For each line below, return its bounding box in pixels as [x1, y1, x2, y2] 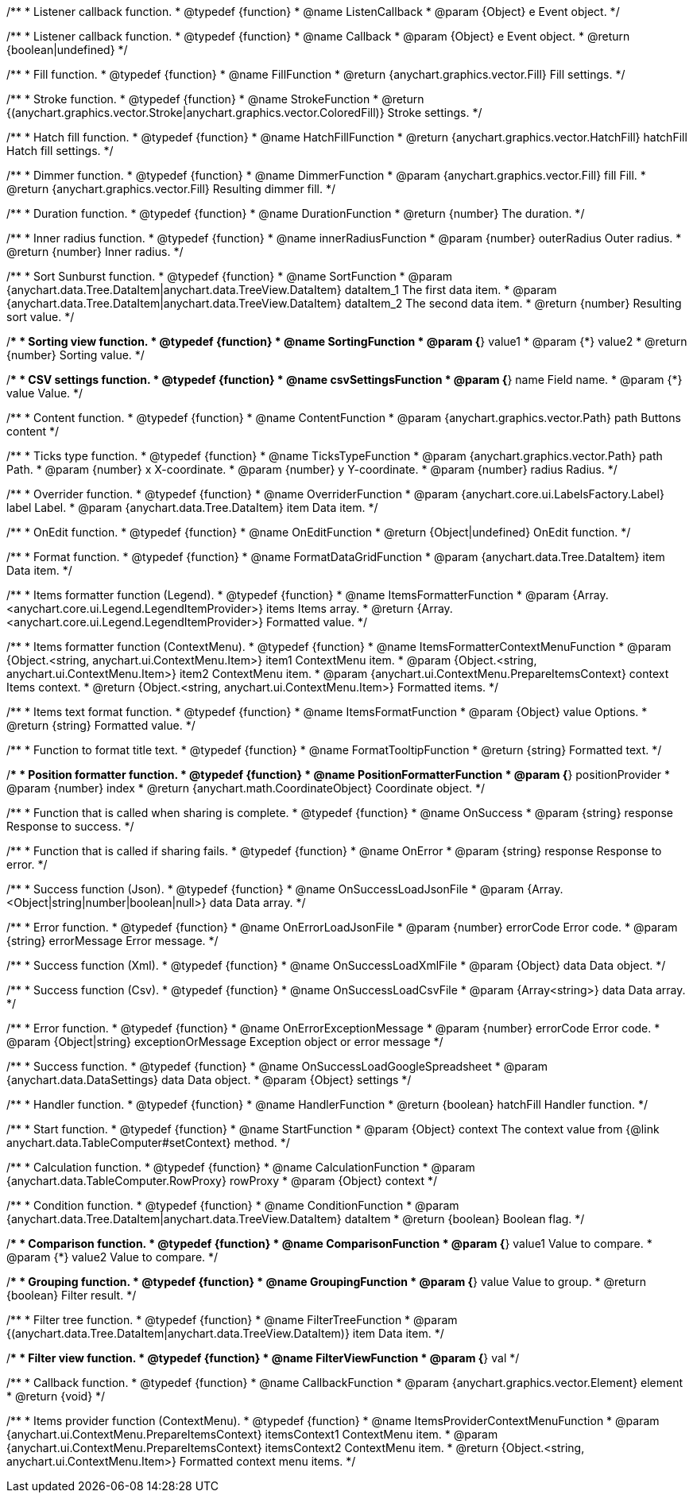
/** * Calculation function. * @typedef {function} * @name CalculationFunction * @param [6, 1160, 475, 1174]
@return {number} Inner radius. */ [6, 245, 184, 258]
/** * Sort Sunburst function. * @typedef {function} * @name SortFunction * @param [6, 269, 453, 283]
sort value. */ [6, 310, 75, 323]
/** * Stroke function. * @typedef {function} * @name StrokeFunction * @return [6, 92, 424, 106]
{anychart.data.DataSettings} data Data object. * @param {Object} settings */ [6, 1073, 412, 1086]
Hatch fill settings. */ [6, 144, 114, 157]
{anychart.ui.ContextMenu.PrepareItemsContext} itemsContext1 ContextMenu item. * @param [6, 1427, 498, 1441]
